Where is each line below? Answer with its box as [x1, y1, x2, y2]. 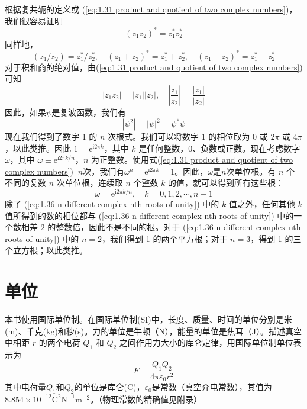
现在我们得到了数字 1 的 [5, 130, 98, 143]
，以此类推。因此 [5, 141, 71, 154]
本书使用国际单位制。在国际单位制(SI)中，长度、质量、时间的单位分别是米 [5, 313, 292, 326]
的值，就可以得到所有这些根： [168, 176, 285, 189]
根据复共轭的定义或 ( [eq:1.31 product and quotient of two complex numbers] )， [5, 3, 298, 15]
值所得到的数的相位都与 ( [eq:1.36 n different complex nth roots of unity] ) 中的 [5, 209, 294, 221]
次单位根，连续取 [56, 176, 123, 189]
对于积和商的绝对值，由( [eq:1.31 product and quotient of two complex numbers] [5, 60, 300, 73]
